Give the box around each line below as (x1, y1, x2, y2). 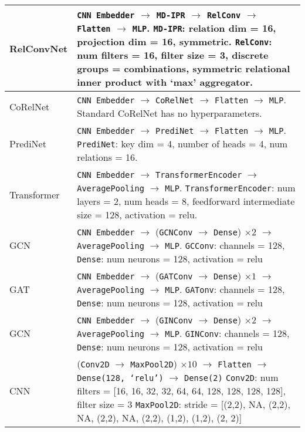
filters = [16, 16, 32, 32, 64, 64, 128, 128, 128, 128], (77, 384, 286, 397)
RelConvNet (9, 41, 68, 55)
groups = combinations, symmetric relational (77, 62, 290, 75)
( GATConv (155, 269, 193, 282)
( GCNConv (155, 225, 193, 238)
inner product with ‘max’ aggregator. (77, 75, 253, 89)
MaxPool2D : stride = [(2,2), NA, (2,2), (135, 397, 290, 411)
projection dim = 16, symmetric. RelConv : (77, 35, 272, 48)
